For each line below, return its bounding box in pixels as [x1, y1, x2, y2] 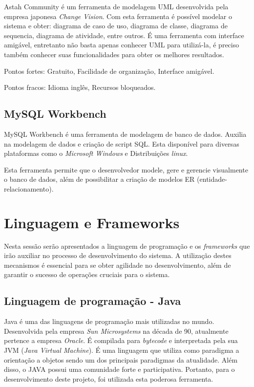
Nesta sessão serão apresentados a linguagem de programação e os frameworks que [4, 240, 250, 251]
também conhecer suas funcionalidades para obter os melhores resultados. [4, 49, 224, 59]
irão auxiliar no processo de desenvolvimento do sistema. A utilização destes [4, 250, 232, 260]
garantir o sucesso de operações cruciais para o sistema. [4, 269, 170, 279]
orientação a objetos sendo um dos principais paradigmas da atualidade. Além [4, 354, 238, 365]
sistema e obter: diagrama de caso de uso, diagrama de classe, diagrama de [4, 21, 228, 31]
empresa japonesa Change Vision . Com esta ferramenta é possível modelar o [4, 11, 233, 21]
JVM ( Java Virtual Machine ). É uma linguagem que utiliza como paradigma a [4, 345, 239, 355]
